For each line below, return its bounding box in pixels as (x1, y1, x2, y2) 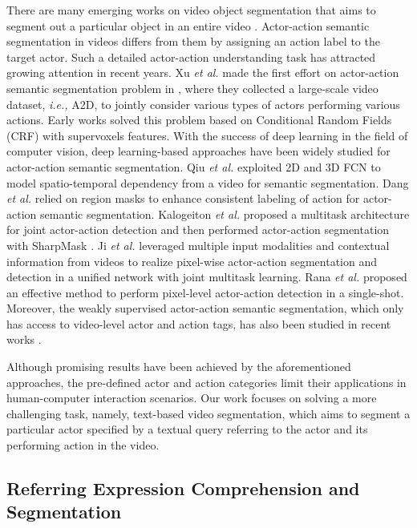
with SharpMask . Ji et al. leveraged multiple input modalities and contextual (6, 236, 390, 253)
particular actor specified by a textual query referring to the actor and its (6, 421, 368, 437)
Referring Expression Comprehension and (6, 476, 360, 501)
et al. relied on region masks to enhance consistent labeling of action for (6, 190, 360, 207)
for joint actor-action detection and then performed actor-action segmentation (6, 221, 390, 238)
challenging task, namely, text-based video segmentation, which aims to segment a (6, 405, 411, 421)
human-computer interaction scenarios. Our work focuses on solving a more (6, 389, 377, 406)
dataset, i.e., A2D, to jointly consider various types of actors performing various (6, 95, 400, 112)
